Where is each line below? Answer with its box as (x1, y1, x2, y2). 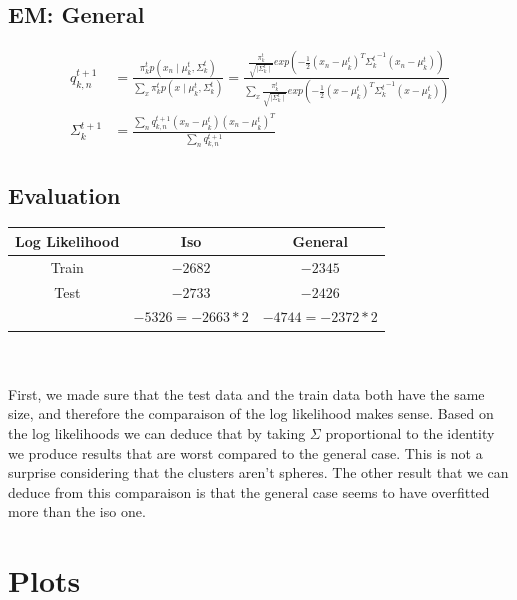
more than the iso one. (8, 501, 146, 522)
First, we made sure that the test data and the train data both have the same (8, 383, 485, 404)
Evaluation (8, 179, 121, 210)
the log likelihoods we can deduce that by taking (8, 422, 306, 443)
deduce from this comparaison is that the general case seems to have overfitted (8, 481, 490, 502)
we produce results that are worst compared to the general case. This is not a (8, 442, 483, 463)
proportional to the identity (325, 422, 495, 443)
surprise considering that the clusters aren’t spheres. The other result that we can (8, 462, 509, 483)
